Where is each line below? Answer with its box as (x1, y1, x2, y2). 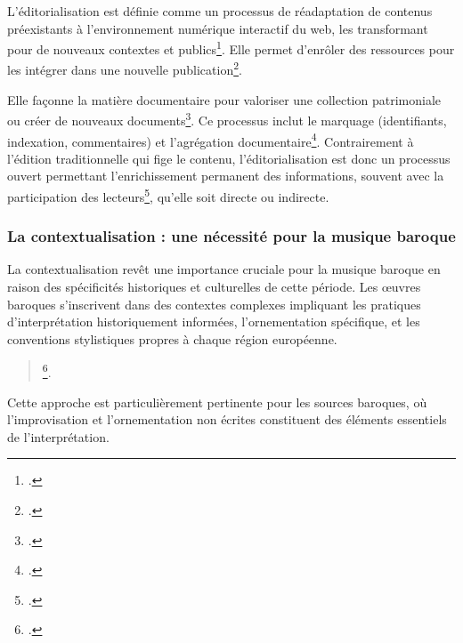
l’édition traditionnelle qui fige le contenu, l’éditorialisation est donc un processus (7, 149, 451, 167)
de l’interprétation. (7, 427, 110, 446)
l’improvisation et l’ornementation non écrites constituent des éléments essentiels (7, 410, 447, 429)
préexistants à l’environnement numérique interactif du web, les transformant (7, 19, 428, 37)
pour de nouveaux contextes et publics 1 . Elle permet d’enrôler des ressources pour (7, 37, 455, 58)
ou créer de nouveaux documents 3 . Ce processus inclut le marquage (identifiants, (7, 109, 447, 129)
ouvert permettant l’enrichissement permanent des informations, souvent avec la (7, 166, 444, 185)
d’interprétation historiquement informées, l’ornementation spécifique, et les (7, 312, 420, 331)
